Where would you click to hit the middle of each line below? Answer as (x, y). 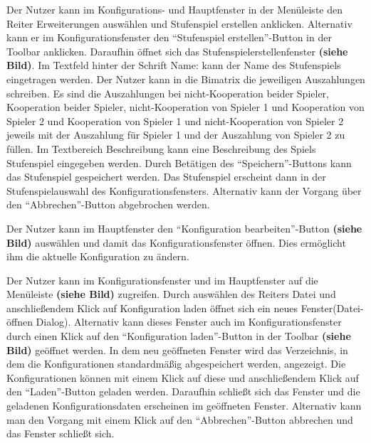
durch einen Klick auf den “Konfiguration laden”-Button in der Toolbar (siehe (179, 336)
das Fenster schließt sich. (61, 433)
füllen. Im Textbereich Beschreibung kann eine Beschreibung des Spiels (161, 148)
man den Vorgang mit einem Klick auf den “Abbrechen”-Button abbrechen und (180, 419)
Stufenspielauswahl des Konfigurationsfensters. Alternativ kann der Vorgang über (184, 190)
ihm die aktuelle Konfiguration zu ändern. (98, 256)
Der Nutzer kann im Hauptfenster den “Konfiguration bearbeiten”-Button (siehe (184, 228)
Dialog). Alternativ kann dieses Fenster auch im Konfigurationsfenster (189, 322)
